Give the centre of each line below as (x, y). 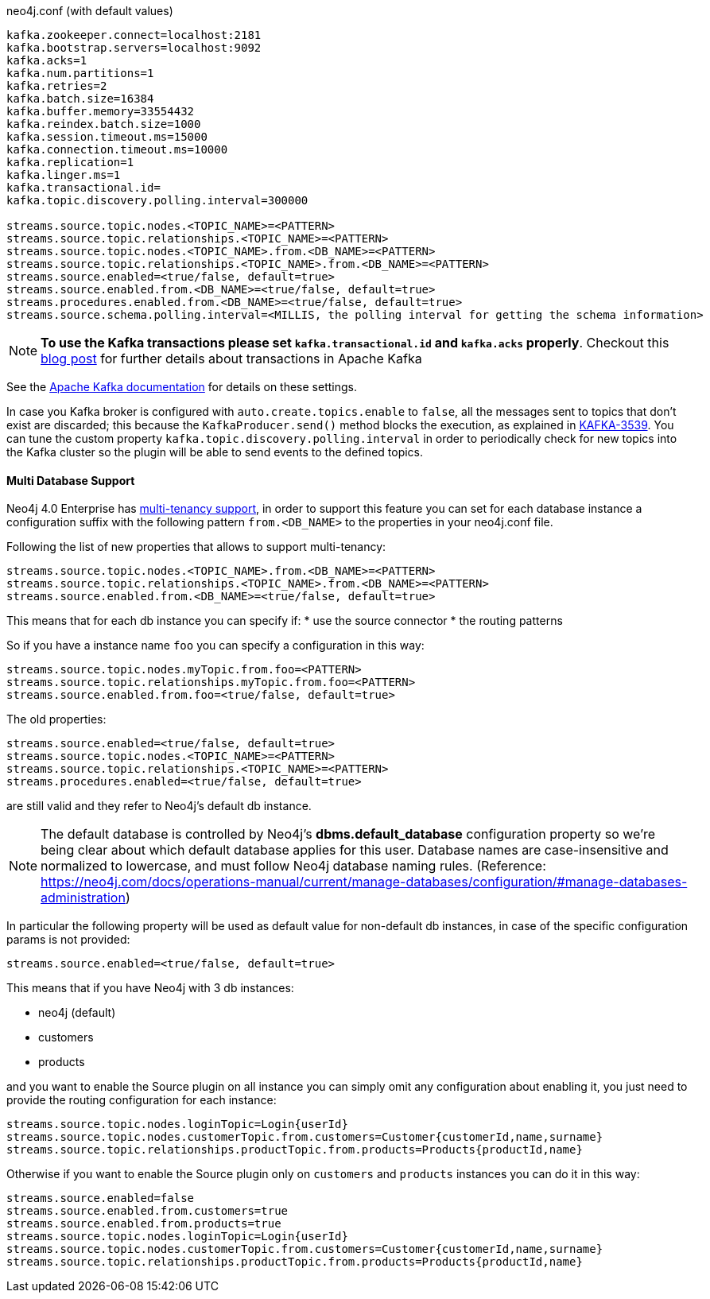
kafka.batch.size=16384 (80, 99)
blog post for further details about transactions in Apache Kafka (231, 359)
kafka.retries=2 (57, 86)
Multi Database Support (71, 480)
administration (83, 898)
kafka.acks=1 (47, 60)
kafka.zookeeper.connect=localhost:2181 (134, 35)
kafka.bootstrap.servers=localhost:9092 (134, 48)
